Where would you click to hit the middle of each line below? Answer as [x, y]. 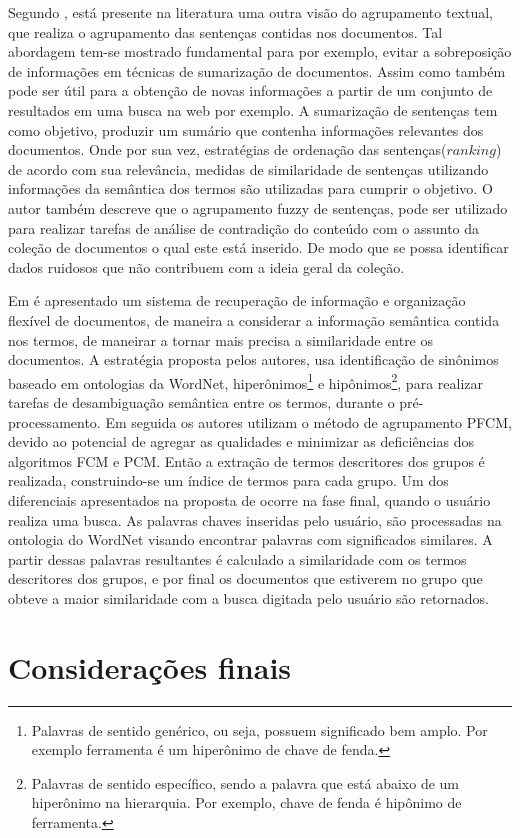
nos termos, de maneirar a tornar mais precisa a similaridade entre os [221, 339]
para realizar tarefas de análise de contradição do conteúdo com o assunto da [244, 227]
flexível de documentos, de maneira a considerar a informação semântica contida [254, 319]
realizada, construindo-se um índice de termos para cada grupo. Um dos [228, 480]
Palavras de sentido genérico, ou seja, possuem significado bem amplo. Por [259, 729]
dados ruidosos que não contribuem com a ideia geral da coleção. [206, 266]
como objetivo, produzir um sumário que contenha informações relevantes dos [246, 129]
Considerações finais [150, 666]
